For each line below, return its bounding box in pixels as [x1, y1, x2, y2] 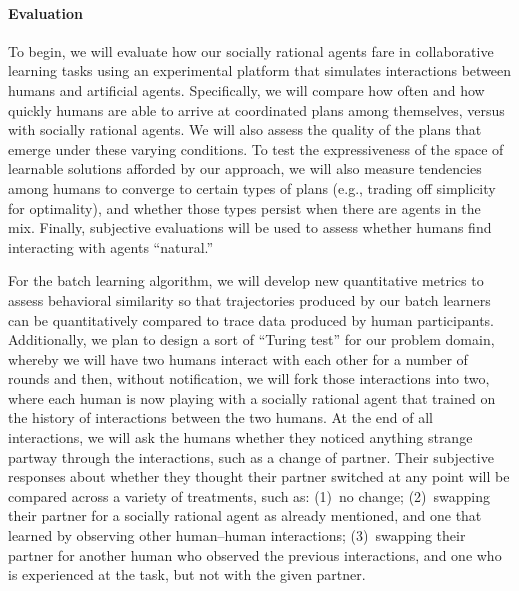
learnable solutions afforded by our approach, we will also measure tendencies [8, 158, 482, 179]
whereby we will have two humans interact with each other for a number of [8, 348, 468, 369]
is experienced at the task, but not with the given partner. [8, 564, 366, 585]
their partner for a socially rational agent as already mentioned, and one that [8, 505, 482, 526]
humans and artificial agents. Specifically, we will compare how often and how [8, 79, 485, 100]
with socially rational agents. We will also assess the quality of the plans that [8, 119, 482, 140]
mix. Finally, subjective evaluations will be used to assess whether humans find [8, 217, 492, 238]
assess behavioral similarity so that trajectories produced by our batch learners [8, 289, 491, 310]
